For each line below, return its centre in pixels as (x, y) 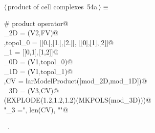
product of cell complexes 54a (53, 6)
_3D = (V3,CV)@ (32, 90)
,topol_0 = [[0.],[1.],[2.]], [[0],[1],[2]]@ (59, 42)
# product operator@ (36, 23)
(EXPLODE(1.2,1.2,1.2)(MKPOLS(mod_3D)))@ (78, 100)
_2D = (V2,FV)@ (31, 33)
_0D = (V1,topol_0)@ (38, 61)
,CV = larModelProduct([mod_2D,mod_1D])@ (76, 81)
